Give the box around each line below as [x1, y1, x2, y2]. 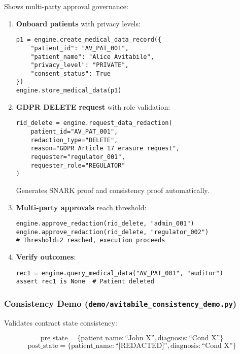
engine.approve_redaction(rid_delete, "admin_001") [16, 220, 194, 228]
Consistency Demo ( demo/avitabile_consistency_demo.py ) [4, 297, 237, 309]
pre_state [40, 335, 68, 342]
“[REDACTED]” [115, 342, 167, 350]
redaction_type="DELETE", [30, 136, 118, 144]
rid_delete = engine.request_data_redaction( [16, 119, 173, 127]
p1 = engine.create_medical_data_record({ [16, 36, 162, 44]
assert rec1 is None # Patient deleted [16, 278, 154, 285]
